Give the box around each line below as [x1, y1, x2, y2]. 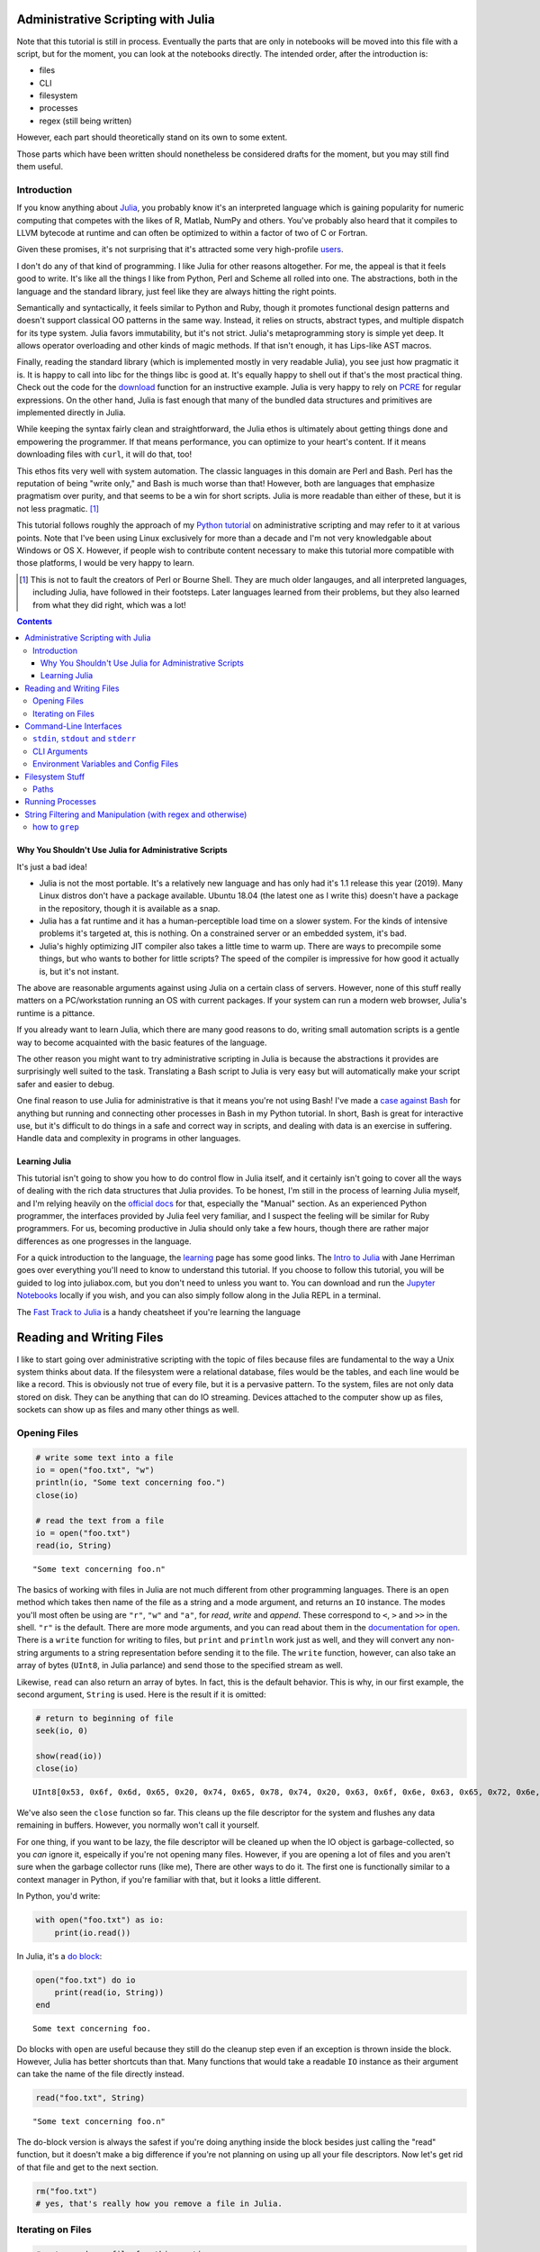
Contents [16, 615, 53, 626]
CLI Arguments [32, 746, 88, 757]
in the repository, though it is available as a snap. [39, 903, 220, 913]
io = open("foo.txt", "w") [35, 1465, 155, 1476]
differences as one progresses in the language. [16, 1235, 193, 1247]
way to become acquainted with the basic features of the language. [16, 1037, 267, 1048]
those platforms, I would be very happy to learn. [16, 558, 195, 568]
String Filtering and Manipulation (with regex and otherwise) [24, 809, 247, 820]
